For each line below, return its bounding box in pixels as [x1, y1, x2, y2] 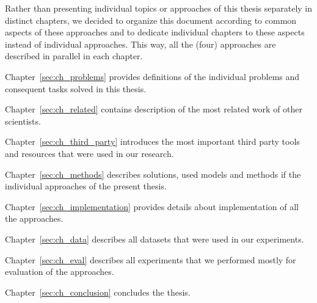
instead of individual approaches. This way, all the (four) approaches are [5, 37, 276, 50]
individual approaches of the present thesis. [5, 180, 167, 192]
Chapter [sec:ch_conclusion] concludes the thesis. [5, 285, 191, 298]
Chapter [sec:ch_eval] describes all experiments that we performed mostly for [5, 253, 296, 266]
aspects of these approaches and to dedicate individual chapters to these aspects [5, 26, 305, 38]
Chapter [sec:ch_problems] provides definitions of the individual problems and [5, 70, 300, 82]
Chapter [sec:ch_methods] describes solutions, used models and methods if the [5, 167, 301, 180]
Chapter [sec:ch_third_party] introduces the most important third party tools [5, 135, 300, 148]
